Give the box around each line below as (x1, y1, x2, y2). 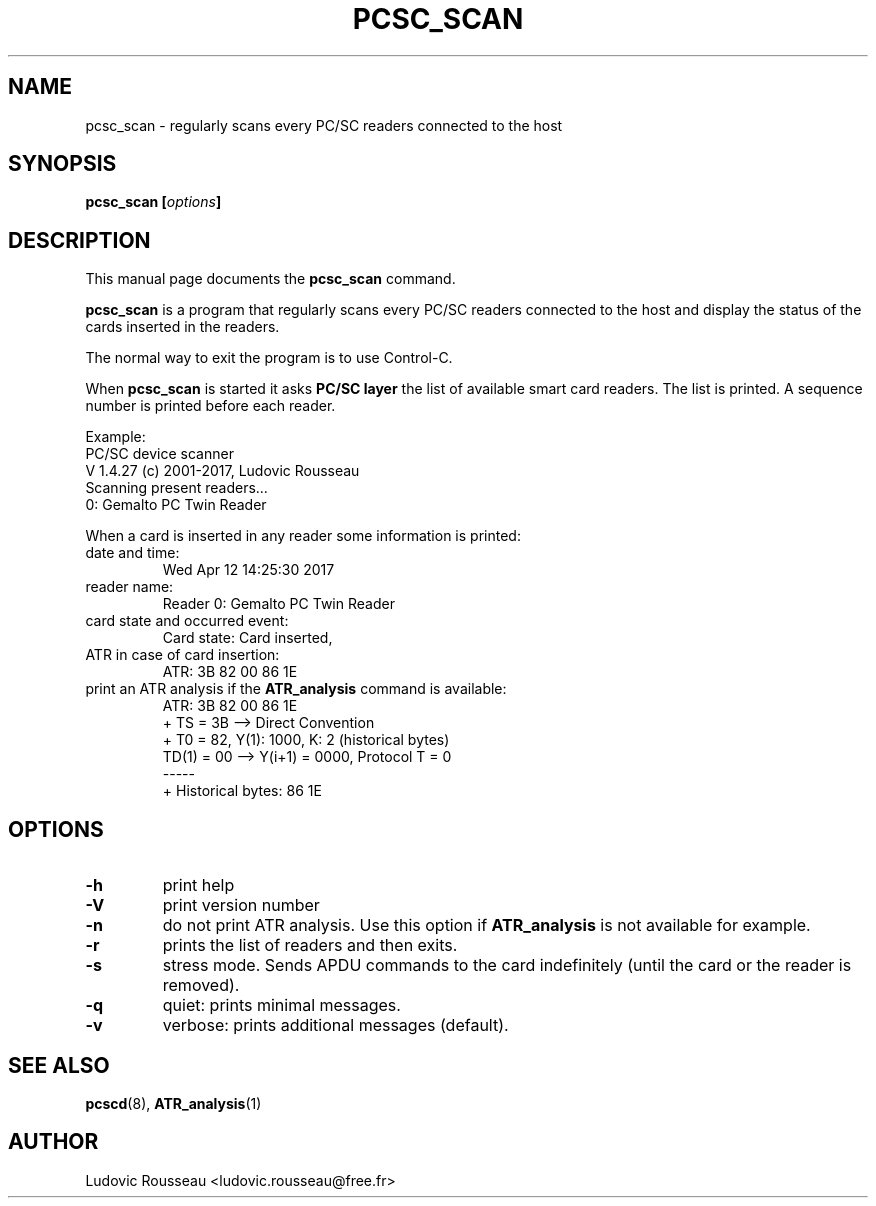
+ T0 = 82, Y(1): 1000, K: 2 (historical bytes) (162, 731, 450, 749)
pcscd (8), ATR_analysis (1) (85, 1094, 262, 1112)
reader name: (85, 578, 174, 596)
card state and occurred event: (85, 612, 289, 630)
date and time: (85, 544, 180, 562)
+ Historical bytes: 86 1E (162, 782, 322, 800)
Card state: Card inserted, (162, 629, 333, 647)
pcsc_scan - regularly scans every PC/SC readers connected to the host (85, 116, 563, 134)
